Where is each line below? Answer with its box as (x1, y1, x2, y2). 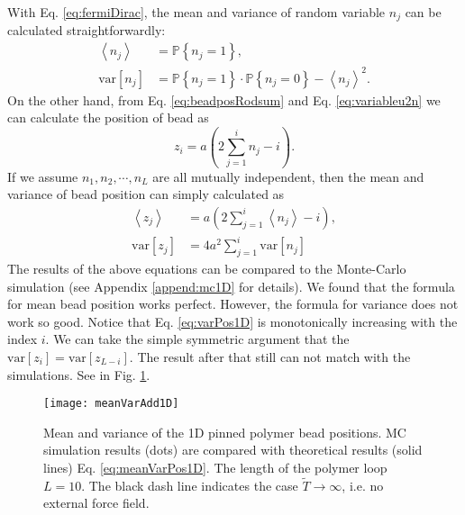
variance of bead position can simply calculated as (7, 185, 285, 203)
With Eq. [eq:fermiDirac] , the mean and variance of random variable (7, 3, 386, 21)
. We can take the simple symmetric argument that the (45, 330, 350, 348)
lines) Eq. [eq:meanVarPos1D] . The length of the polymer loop (43, 458, 387, 477)
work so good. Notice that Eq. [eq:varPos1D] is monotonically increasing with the (7, 312, 458, 330)
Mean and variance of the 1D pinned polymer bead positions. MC (43, 422, 406, 441)
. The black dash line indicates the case (81, 475, 298, 494)
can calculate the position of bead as (7, 108, 209, 127)
